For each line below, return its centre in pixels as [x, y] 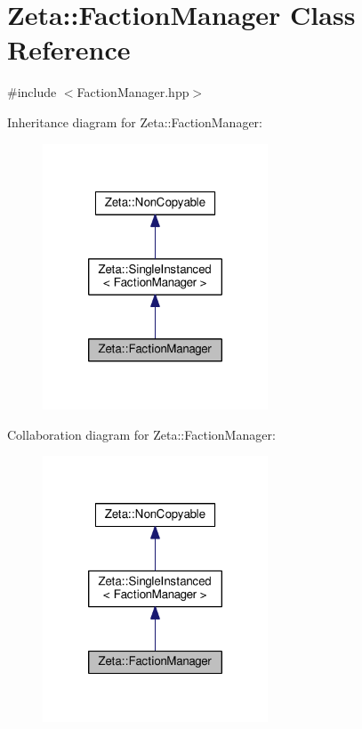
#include [32, 92]
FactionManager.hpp [133, 92]
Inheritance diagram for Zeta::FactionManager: [135, 121]
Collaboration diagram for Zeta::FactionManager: [141, 434]
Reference [69, 49]
